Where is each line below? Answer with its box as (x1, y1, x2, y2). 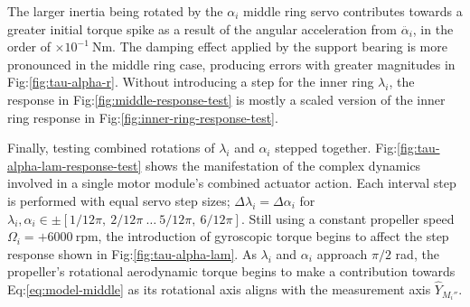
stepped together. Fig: (275, 138, 398, 157)
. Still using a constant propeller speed (240, 209, 455, 228)
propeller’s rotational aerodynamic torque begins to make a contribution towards (7, 262, 456, 281)
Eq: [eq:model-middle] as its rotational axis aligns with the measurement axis (7, 280, 431, 299)
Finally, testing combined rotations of (7, 138, 215, 157)
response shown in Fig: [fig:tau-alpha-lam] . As (7, 244, 257, 263)
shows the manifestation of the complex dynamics (146, 155, 421, 174)
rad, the (395, 244, 439, 263)
